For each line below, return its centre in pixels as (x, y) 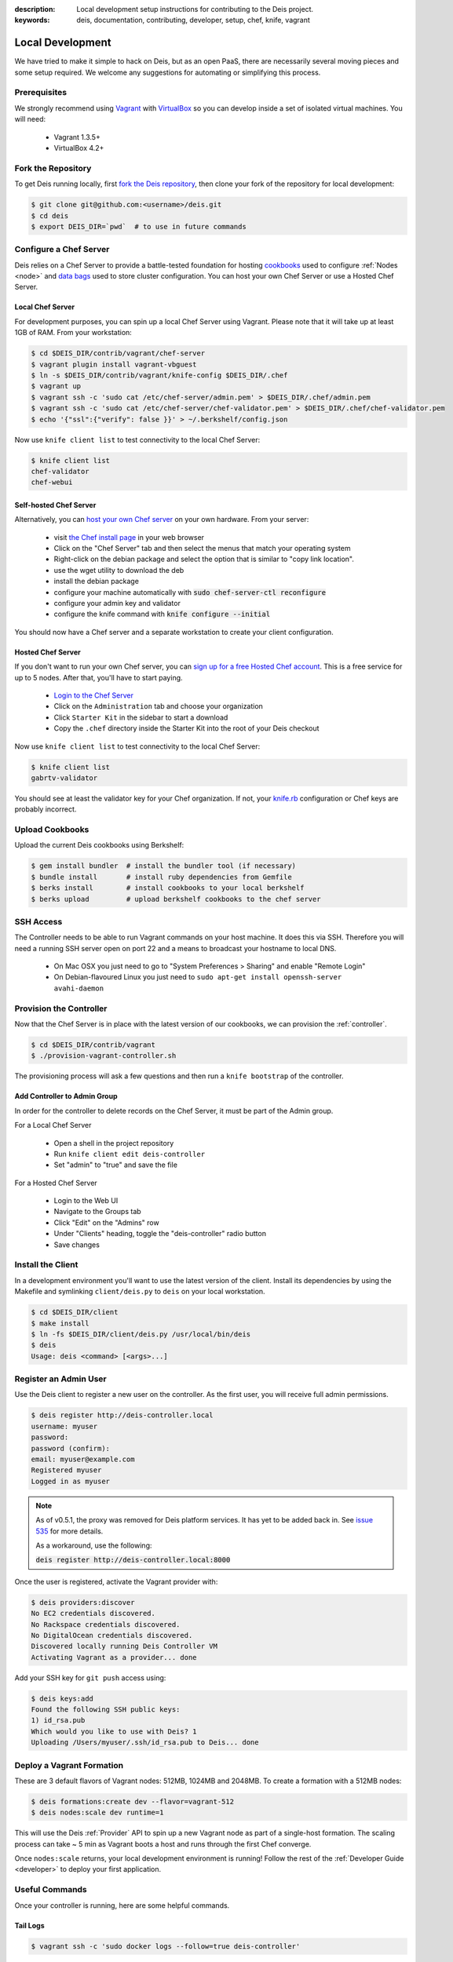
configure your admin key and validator (117, 603)
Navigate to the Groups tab (97, 1212)
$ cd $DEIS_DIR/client (75, 1312)
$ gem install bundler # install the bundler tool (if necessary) (164, 866)
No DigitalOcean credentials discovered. (112, 1635)
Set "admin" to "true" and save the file (116, 1165)
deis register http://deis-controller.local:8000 (133, 1560)
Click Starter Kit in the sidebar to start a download (141, 717)
